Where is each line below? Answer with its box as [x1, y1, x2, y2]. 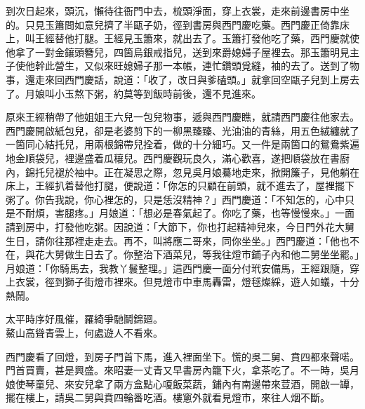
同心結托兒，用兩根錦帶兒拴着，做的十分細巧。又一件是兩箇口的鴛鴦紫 [25, 137, 350, 152]
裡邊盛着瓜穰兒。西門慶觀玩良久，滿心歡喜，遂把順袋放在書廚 [64, 150, 350, 165]
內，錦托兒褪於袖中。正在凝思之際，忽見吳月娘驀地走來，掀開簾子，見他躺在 [6, 164, 359, 179]
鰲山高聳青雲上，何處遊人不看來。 [6, 326, 163, 340]
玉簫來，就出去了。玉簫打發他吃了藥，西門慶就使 [133, 31, 359, 46]
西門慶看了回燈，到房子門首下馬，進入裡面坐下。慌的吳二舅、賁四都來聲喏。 [6, 349, 359, 363]
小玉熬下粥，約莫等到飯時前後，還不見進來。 [54, 86, 261, 100]
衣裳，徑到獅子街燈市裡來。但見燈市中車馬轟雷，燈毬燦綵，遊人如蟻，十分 [15, 274, 359, 289]
